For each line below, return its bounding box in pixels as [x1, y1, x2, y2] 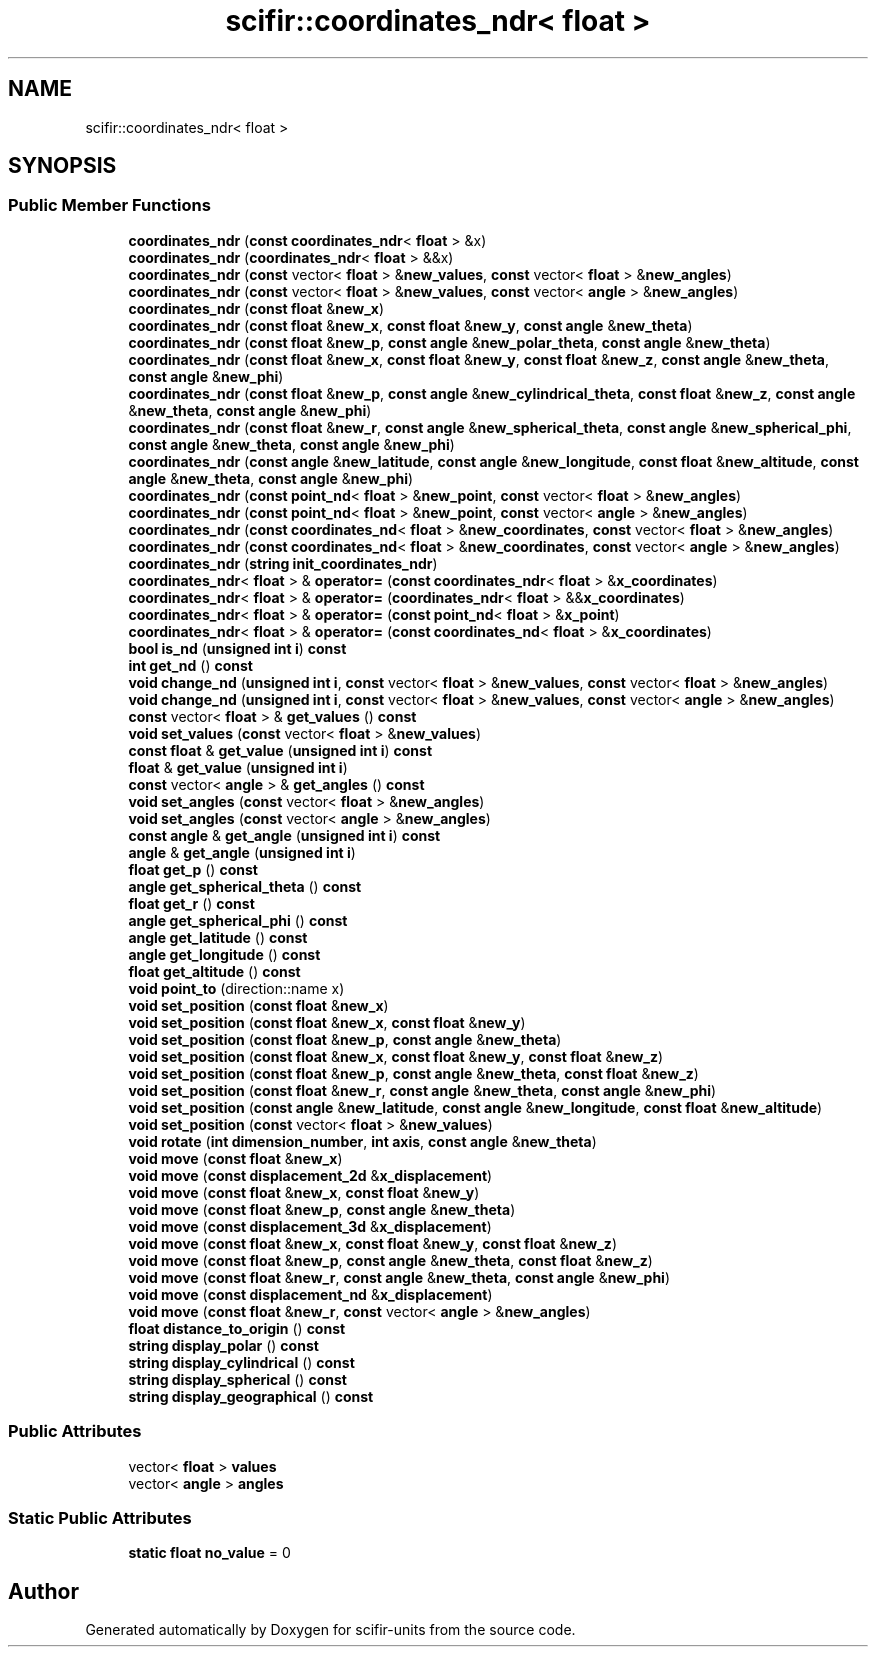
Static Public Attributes [8, 1507, 192, 1528]
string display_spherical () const [128, 1370, 347, 1388]
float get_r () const [128, 894, 255, 912]
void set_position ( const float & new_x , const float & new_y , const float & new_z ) [128, 1047, 664, 1065]
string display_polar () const [128, 1336, 319, 1354]
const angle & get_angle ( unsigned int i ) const [128, 826, 441, 844]
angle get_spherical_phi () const [128, 911, 348, 929]
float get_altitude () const [128, 962, 301, 980]
